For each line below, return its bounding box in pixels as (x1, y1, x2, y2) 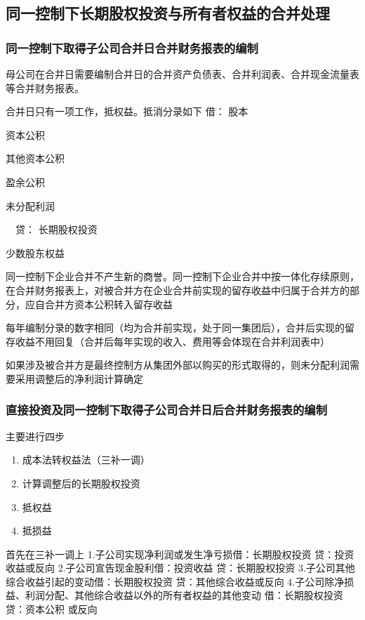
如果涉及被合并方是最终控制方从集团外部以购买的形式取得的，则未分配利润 (6, 357, 350, 372)
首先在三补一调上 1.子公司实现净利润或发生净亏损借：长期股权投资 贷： (6, 546, 335, 561)
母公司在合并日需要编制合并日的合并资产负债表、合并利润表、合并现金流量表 (6, 67, 359, 81)
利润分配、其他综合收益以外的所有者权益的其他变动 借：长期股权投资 (25, 588, 343, 602)
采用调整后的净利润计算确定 (15, 371, 143, 385)
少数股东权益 (6, 245, 65, 260)
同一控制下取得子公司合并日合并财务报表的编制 (6, 39, 258, 56)
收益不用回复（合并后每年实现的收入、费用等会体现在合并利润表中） (15, 334, 330, 348)
